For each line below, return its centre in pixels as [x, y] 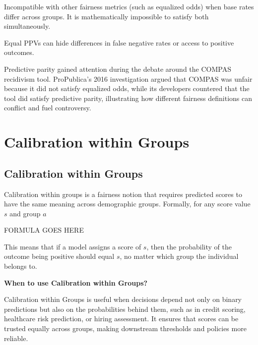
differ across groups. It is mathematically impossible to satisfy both [106, 16]
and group [25, 213]
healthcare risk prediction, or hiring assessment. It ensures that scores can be [121, 319]
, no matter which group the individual [179, 256]
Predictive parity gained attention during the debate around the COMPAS [118, 69]
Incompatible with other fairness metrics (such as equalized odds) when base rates [129, 6]
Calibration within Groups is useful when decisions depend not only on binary [123, 299]
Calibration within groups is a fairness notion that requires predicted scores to [123, 194]
